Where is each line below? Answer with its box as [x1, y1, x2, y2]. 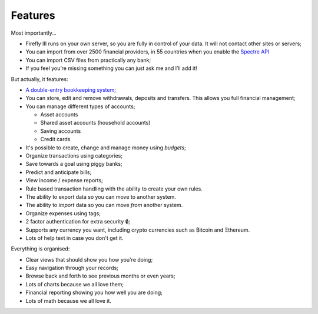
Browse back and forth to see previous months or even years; [25, 272, 175, 279]
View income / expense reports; [25, 177, 103, 184]
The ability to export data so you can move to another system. [25, 193, 177, 200]
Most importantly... [11, 29, 57, 36]
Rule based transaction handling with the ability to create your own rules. [25, 185, 203, 192]
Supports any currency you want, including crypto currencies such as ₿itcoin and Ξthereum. [25, 226, 250, 233]
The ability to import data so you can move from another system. [25, 202, 183, 209]
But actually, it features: [11, 75, 68, 82]
